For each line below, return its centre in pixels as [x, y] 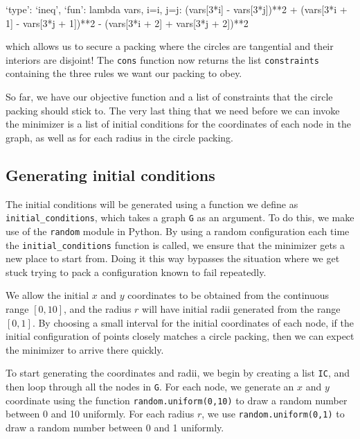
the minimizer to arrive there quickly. [85, 349]
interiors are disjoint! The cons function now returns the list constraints [162, 59]
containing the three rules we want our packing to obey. [124, 73]
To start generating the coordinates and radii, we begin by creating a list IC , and [178, 373]
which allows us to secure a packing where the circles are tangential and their [170, 46]
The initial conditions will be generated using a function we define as [152, 204]
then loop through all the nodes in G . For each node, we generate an [150, 386]
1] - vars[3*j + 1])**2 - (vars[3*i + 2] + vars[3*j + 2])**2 [127, 23]
